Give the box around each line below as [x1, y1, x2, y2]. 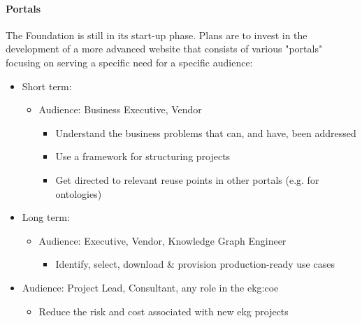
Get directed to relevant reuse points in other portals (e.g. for [55, 172, 319, 187]
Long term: [22, 210, 70, 224]
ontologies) [55, 186, 102, 201]
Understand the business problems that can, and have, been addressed [55, 125, 356, 140]
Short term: [22, 78, 72, 93]
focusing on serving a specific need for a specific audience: [6, 55, 253, 69]
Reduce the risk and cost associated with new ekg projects [38, 303, 289, 318]
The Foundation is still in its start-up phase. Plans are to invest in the [6, 27, 307, 42]
